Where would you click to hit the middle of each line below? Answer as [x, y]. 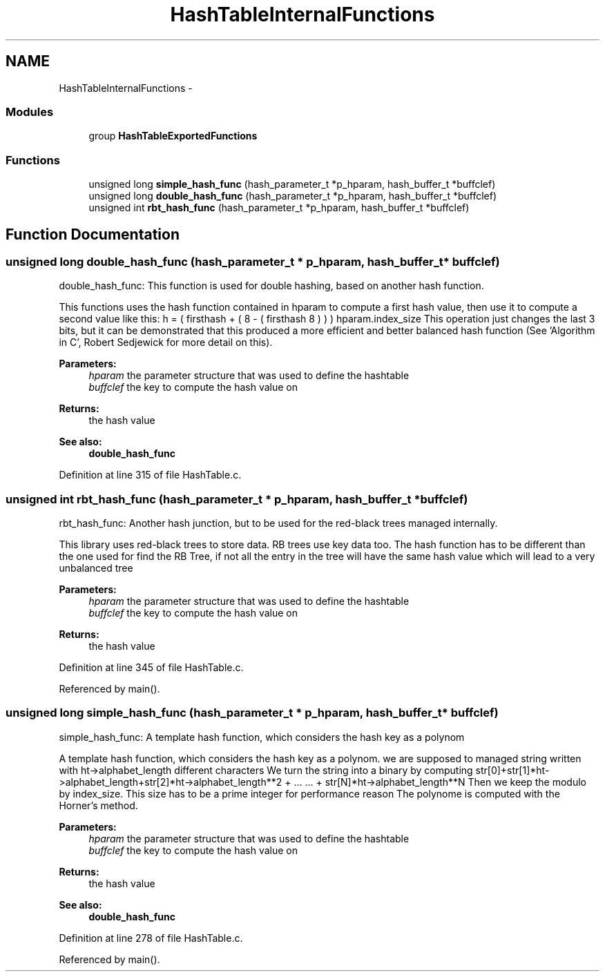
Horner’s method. [98, 805]
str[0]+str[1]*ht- [512, 770]
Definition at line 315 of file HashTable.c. [150, 475]
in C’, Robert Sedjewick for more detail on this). [166, 342]
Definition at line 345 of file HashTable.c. [151, 668]
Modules [30, 112]
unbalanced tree [96, 568]
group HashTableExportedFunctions [173, 136]
